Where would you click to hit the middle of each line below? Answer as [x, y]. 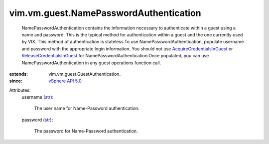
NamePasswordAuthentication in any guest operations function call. [91, 63]
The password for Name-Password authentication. [86, 131]
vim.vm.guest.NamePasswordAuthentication [105, 13]
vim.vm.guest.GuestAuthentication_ [85, 74]
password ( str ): [37, 120]
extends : [19, 74]
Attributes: [20, 90]
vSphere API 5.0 [65, 81]
